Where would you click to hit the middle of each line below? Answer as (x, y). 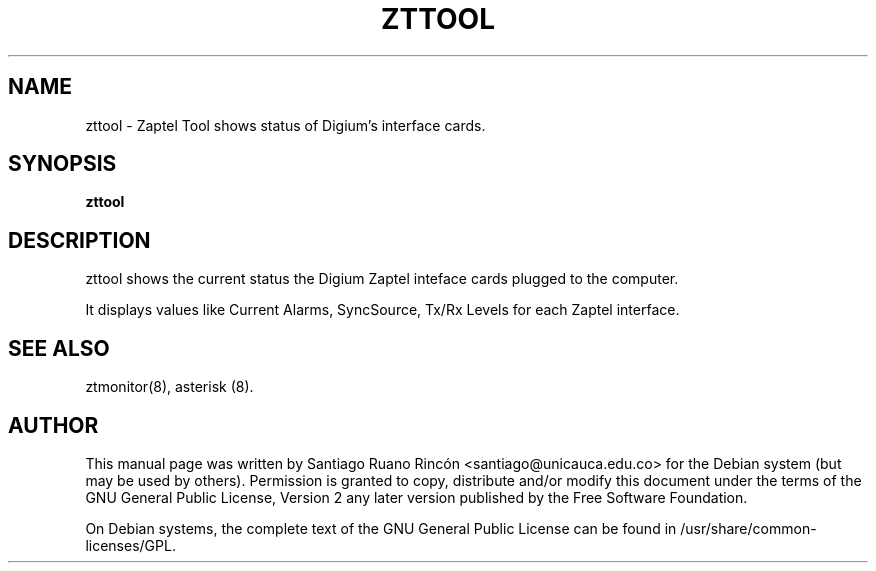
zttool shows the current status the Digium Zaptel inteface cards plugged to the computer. (382, 279)
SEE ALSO (59, 348)
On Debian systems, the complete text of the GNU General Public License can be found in (381, 528)
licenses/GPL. (130, 545)
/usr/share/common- (748, 528)
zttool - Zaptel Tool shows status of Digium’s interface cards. (285, 125)
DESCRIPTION (79, 240)
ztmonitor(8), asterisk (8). (169, 387)
